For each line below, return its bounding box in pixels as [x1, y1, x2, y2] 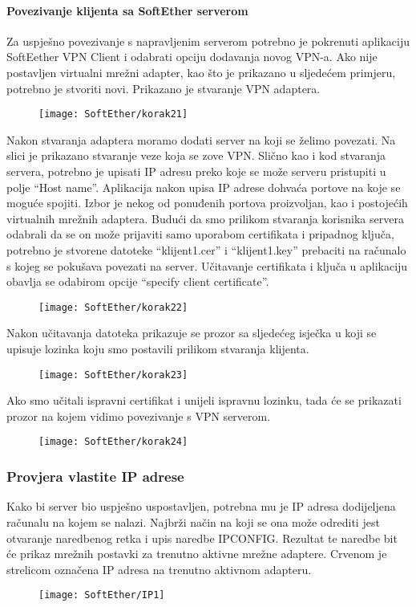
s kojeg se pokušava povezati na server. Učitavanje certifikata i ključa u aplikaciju [6, 257, 408, 274]
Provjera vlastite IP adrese [6, 466, 184, 487]
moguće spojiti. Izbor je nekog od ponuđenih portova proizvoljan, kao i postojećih [6, 194, 408, 211]
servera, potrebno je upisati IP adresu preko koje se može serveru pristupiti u [6, 163, 386, 180]
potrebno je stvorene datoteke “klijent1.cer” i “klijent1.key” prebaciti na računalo [6, 241, 406, 258]
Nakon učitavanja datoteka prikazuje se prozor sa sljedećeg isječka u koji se [6, 324, 377, 341]
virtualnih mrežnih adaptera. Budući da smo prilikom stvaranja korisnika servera [6, 210, 404, 226]
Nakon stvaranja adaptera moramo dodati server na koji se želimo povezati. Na [6, 131, 396, 148]
